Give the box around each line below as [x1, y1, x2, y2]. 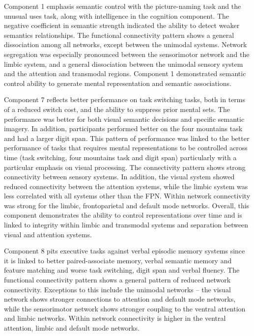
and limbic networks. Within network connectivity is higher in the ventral [4, 313, 226, 323]
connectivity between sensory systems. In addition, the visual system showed [4, 171, 235, 182]
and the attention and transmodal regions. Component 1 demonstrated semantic [4, 68, 246, 79]
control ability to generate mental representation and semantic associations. [4, 78, 231, 88]
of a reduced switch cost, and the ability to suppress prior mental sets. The [4, 104, 230, 114]
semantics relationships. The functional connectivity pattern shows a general [4, 29, 234, 40]
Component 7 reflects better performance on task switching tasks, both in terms [4, 94, 246, 105]
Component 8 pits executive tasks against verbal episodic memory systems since [4, 246, 245, 256]
